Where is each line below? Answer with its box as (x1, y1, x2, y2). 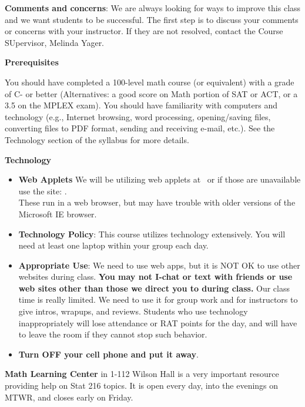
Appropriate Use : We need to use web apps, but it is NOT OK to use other (18, 259, 300, 271)
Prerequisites (5, 56, 59, 68)
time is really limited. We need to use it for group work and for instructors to (18, 293, 298, 306)
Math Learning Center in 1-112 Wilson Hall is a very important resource (5, 368, 279, 380)
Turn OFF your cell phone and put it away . (18, 348, 199, 360)
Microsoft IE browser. (18, 207, 97, 220)
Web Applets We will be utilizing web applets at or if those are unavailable (18, 173, 301, 186)
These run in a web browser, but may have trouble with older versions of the (18, 196, 296, 209)
